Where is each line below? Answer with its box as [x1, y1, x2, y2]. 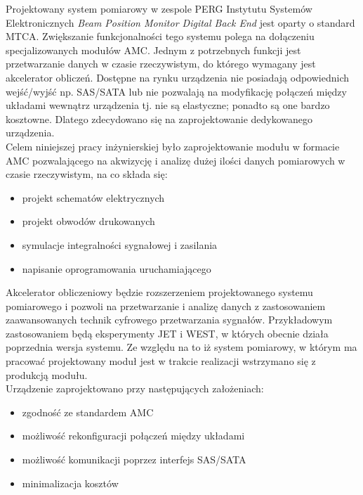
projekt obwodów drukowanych [22, 214, 155, 229]
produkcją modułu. [6, 367, 88, 382]
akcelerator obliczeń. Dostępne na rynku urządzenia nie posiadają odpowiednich [6, 70, 349, 84]
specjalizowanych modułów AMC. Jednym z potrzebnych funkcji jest [6, 42, 301, 57]
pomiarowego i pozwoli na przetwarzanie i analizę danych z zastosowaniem [6, 298, 326, 313]
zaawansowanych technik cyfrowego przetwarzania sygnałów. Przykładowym [6, 312, 333, 327]
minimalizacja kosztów [22, 475, 119, 490]
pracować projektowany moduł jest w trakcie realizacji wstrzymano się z [6, 354, 316, 368]
